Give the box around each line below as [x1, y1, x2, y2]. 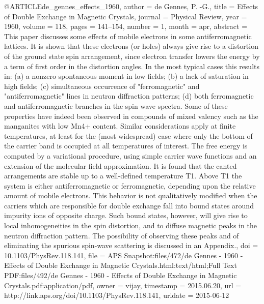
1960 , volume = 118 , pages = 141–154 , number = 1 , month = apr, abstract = [4, 21, 248, 32]
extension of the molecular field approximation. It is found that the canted [4, 160, 237, 171]
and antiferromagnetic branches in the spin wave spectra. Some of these [4, 100, 228, 111]
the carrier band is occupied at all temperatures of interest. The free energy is [4, 140, 248, 151]
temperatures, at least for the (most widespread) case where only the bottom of [4, 130, 253, 141]
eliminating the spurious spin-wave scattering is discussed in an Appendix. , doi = [4, 240, 258, 251]
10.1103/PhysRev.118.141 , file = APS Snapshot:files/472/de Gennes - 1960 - [4, 250, 243, 260]
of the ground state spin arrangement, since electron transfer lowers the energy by [4, 50, 260, 61]
